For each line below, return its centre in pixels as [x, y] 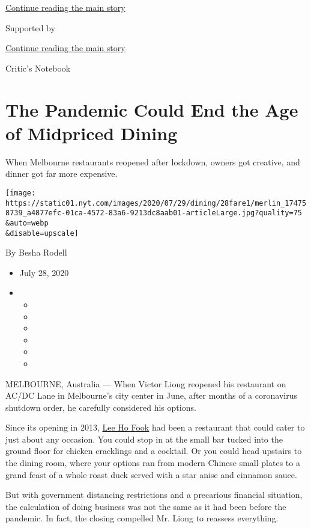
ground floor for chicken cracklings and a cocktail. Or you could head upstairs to [154, 451]
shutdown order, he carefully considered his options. [101, 407]
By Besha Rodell [36, 252]
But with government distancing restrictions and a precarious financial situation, [154, 495]
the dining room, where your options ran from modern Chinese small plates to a [153, 463]
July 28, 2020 [44, 272]
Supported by [30, 27]
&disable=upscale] [42, 233]
